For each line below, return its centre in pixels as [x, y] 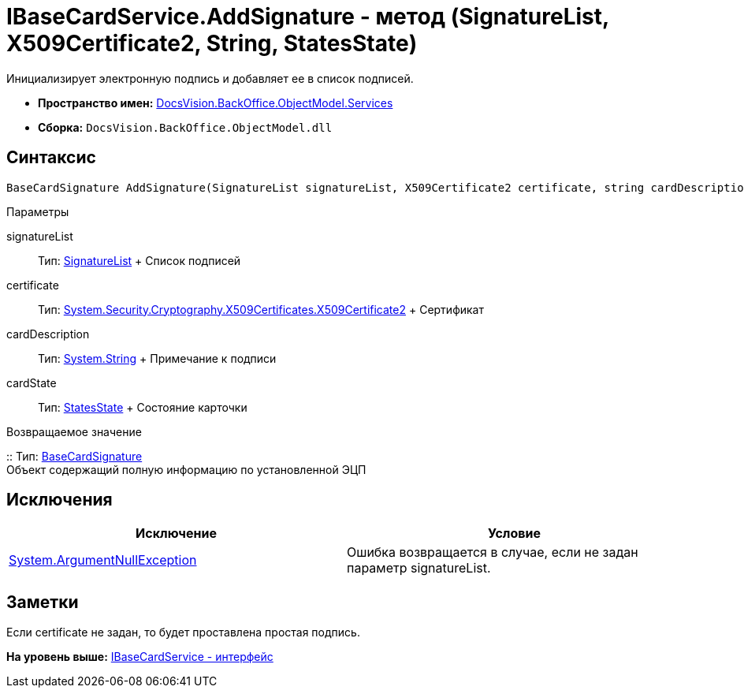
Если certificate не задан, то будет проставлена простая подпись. [183, 632]
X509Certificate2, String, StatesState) [212, 43]
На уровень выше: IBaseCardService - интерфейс [140, 657]
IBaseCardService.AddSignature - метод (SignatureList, [308, 17]
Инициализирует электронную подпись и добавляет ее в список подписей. [210, 78]
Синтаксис [51, 158]
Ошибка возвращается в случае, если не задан [493, 552]
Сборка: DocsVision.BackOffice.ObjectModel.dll [185, 127]
